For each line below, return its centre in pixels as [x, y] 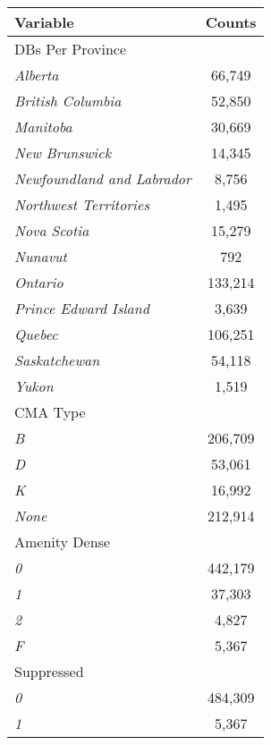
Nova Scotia [52, 230]
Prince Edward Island [82, 308]
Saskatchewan [57, 360]
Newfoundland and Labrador [103, 178]
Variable [44, 22]
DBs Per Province [71, 49]
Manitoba [43, 127]
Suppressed [49, 671]
